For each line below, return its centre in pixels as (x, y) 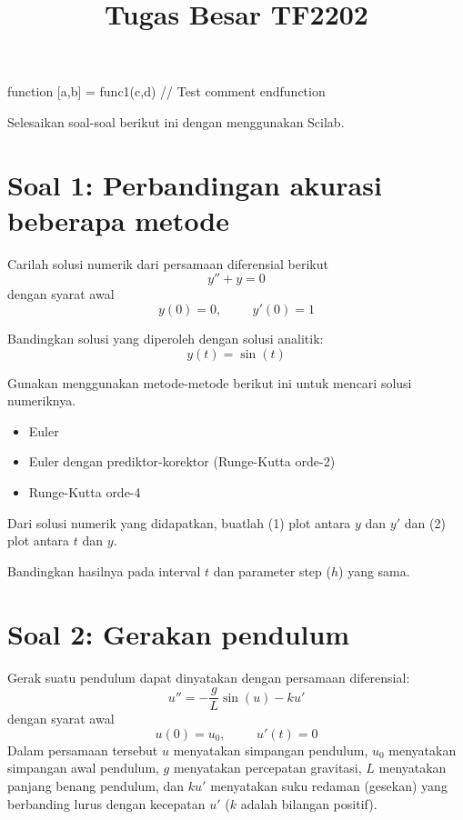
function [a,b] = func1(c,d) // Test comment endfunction (166, 91)
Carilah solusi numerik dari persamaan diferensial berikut (168, 263)
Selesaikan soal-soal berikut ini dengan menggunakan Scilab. (176, 121)
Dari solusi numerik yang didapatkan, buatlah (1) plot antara (179, 522)
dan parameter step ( (272, 570)
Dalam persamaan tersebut (83, 750)
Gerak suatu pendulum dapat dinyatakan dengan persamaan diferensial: (209, 677)
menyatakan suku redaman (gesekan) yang (329, 785)
